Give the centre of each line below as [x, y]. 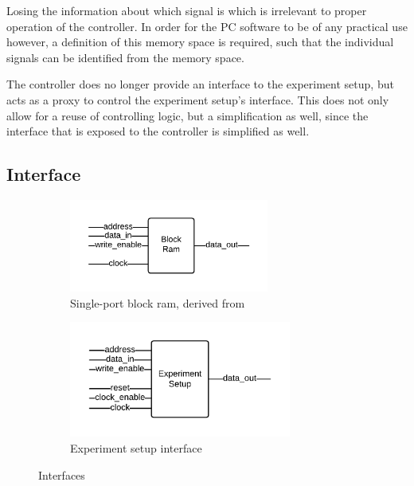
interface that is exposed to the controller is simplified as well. [158, 131]
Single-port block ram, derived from [158, 302]
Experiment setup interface [136, 447]
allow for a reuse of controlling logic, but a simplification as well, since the [187, 115]
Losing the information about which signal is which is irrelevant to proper [187, 10]
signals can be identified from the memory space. [125, 57]
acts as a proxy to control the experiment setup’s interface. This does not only [198, 99]
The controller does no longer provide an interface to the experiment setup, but [200, 84]
